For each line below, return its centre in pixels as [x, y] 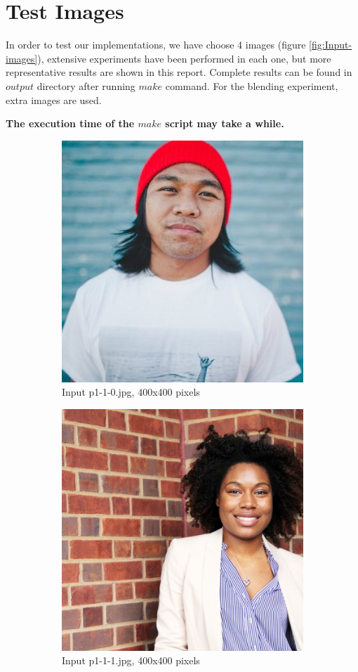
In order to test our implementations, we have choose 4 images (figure [156, 45]
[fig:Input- [331, 45]
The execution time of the [70, 123]
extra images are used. [54, 99]
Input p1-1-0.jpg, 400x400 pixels [131, 392]
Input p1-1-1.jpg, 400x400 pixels [131, 660]
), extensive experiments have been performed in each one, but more [184, 58]
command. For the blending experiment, [252, 85]
